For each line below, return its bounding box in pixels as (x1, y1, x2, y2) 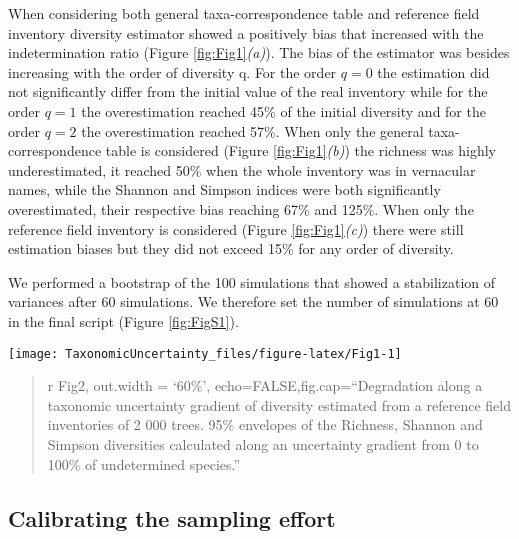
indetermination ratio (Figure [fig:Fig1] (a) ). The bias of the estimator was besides (8, 42, 510, 63)
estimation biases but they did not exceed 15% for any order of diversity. (8, 238, 454, 259)
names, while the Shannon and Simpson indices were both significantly (8, 179, 441, 200)
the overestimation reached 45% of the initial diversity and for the (81, 100, 486, 121)
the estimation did (377, 61, 490, 82)
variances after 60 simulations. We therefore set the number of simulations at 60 (8, 291, 499, 312)
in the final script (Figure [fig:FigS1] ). (8, 310, 239, 331)
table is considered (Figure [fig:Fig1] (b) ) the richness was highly (105, 140, 496, 161)
